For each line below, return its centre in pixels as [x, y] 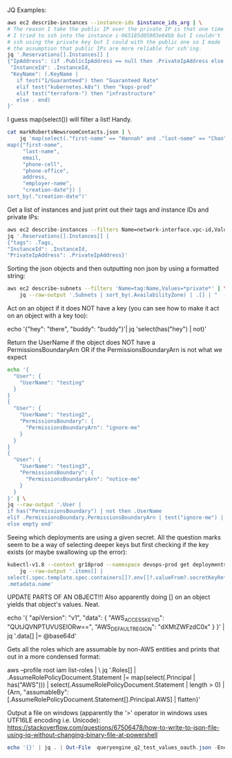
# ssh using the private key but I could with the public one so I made [114, 42]
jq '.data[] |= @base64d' [42, 636]
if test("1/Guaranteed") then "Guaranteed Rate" [87, 80]
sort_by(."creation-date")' [48, 196]
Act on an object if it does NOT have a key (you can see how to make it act [113, 308]
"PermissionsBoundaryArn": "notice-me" [83, 479]
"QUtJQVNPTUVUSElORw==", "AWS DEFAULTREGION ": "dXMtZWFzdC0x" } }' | [116, 627]
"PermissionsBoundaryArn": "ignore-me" [83, 427]
